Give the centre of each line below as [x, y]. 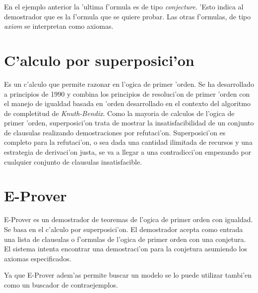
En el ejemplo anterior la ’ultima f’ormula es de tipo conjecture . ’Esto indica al [124, 6]
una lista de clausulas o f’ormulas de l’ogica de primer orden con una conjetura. [125, 239]
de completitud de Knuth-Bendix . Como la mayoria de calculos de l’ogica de [119, 113]
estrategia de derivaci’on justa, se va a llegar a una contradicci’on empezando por [128, 152]
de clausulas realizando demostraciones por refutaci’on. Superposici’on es [115, 132]
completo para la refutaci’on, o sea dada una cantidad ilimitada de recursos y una [128, 142]
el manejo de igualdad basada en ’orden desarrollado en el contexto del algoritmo [127, 103]
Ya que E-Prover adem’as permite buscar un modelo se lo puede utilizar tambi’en [128, 275]
